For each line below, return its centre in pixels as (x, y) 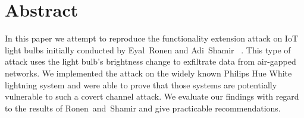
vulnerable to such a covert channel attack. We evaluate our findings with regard (152, 96)
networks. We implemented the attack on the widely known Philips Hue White (148, 73)
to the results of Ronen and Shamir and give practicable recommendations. (143, 108)
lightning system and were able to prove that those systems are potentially (141, 84)
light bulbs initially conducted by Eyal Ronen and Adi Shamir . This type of (148, 50)
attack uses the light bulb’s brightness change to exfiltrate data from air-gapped (151, 61)
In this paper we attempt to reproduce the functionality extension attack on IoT (151, 38)
